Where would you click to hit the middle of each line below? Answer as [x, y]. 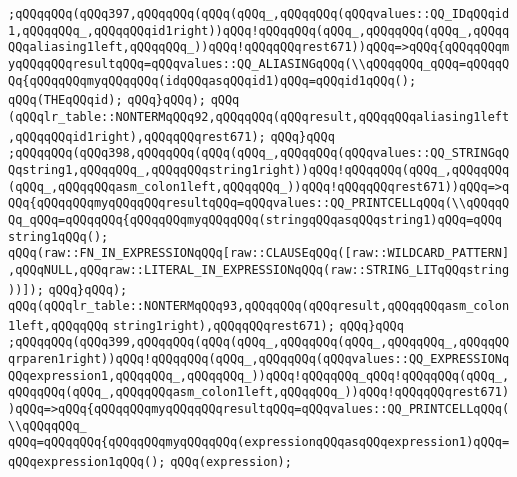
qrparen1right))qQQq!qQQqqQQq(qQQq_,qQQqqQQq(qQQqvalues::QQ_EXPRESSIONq [259, 359]
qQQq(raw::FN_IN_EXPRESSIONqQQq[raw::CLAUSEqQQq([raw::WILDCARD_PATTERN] [259, 253]
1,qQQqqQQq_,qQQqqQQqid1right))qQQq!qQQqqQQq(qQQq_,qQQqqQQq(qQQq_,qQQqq [259, 30]
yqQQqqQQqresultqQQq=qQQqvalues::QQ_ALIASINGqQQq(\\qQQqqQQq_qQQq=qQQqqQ [259, 63]
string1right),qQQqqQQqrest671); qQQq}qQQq [258, 325]
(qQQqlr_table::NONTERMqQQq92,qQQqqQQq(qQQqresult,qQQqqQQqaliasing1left [259, 116]
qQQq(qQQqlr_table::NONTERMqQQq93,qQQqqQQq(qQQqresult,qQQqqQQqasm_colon [259, 306]
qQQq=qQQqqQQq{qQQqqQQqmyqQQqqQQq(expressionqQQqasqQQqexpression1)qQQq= [259, 442]
